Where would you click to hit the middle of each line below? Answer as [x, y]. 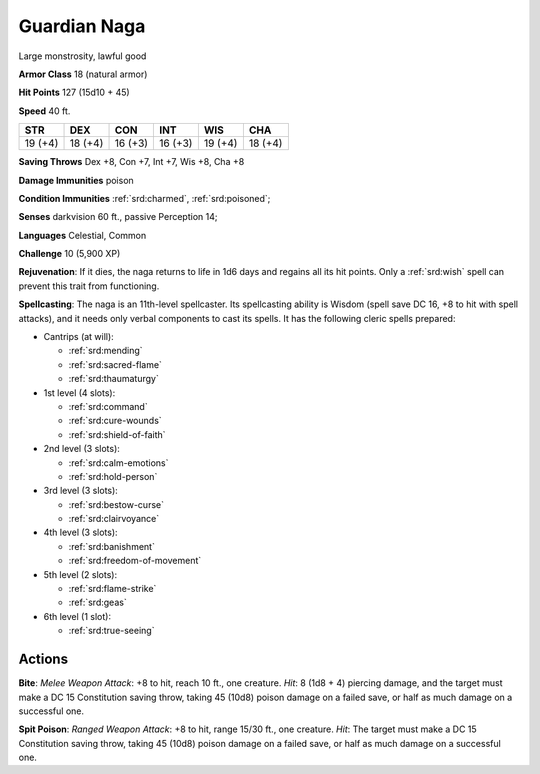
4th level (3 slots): [81, 532]
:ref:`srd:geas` [97, 602]
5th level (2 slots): [80, 574]
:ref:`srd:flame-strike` [112, 589]
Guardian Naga [82, 26]
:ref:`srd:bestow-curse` [116, 504]
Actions [43, 659]
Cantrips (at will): [78, 337]
